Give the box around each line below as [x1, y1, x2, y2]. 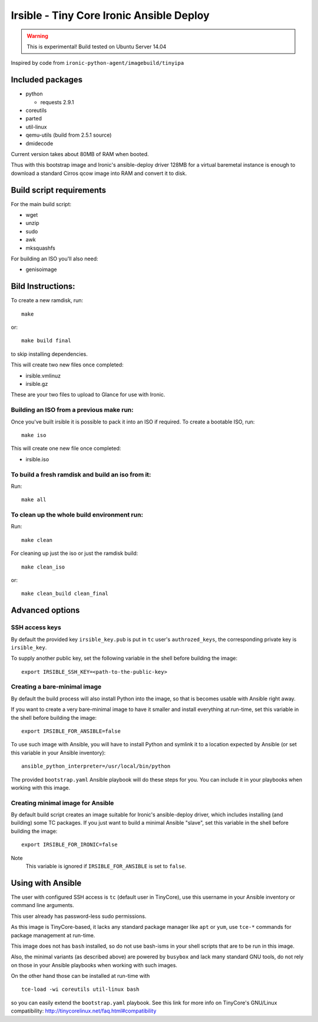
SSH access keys [11, 623, 61, 631]
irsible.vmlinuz [25, 372, 61, 379]
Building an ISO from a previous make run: [11, 406, 134, 414]
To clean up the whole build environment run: [11, 511, 144, 519]
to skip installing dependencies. [11, 350, 88, 358]
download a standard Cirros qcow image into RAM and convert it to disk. [11, 170, 187, 177]
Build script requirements [11, 185, 107, 195]
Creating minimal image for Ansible [11, 799, 114, 807]
